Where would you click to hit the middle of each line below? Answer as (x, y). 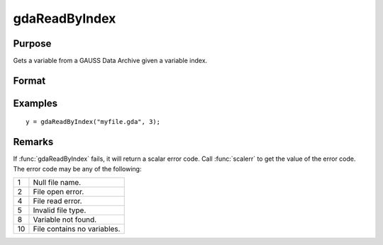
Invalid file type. (60, 210)
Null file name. (57, 183)
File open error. (59, 192)
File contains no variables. (77, 229)
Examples (35, 103)
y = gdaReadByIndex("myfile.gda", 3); (93, 122)
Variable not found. (65, 220)
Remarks (33, 142)
